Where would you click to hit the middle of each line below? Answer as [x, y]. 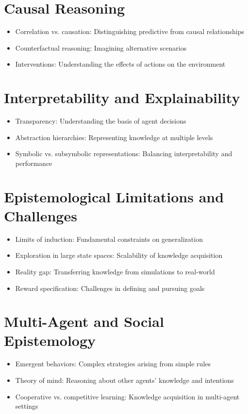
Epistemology [50, 340]
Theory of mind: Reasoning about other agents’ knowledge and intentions [124, 380]
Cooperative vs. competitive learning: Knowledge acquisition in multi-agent [127, 396]
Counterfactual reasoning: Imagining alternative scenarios [101, 47]
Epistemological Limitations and [114, 196]
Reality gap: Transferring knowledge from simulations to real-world [115, 271]
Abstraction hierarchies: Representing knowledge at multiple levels [114, 137]
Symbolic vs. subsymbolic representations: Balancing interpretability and [124, 153]
